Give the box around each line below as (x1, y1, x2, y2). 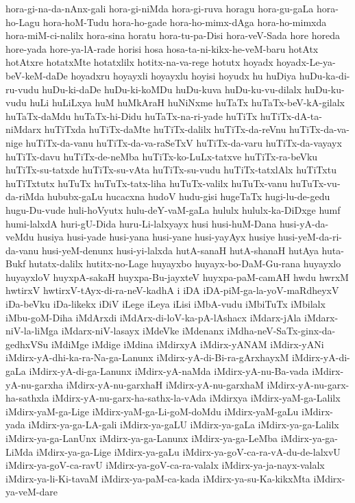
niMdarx (5, 122, 42, 136)
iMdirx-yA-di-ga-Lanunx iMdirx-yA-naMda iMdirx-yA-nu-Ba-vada (29, 364, 309, 378)
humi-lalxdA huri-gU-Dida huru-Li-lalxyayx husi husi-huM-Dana (5, 216, 277, 230)
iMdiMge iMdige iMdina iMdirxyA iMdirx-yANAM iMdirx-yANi (51, 336, 324, 351)
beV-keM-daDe (5, 68, 68, 82)
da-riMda (5, 189, 45, 204)
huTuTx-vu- (290, 175, 341, 190)
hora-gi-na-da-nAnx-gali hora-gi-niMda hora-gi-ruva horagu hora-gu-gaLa (5, 1, 314, 15)
